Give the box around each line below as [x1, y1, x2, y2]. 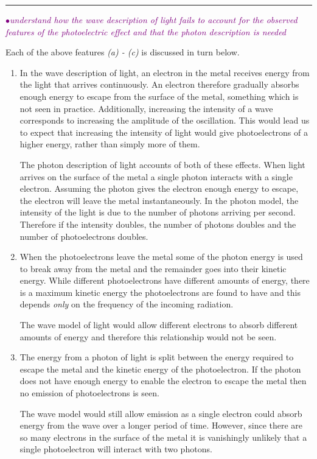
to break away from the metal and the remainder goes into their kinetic [19, 262, 287, 275]
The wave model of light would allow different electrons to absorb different [19, 318, 298, 331]
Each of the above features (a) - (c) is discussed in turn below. [5, 46, 240, 58]
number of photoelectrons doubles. [19, 229, 148, 242]
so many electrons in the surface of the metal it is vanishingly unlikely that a [19, 430, 307, 443]
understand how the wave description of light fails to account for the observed [10, 13, 298, 26]
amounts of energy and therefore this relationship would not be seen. [19, 330, 277, 343]
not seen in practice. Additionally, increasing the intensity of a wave [19, 102, 273, 114]
